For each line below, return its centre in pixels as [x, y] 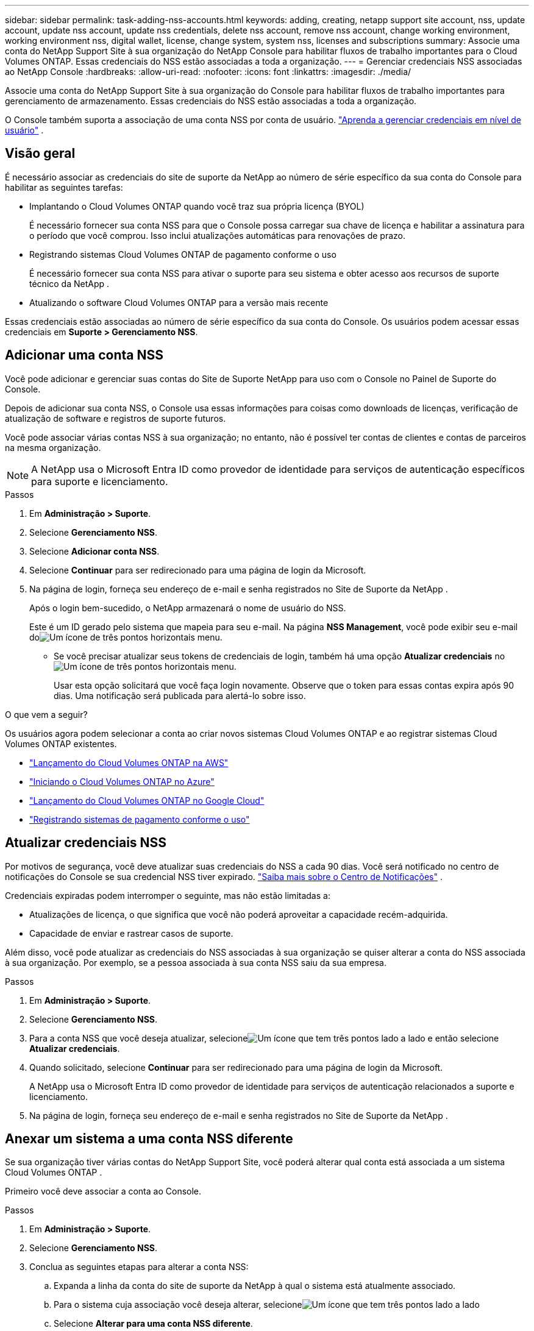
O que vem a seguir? [46, 714]
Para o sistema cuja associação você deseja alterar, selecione [178, 1305]
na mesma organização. [53, 447]
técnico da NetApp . [69, 283]
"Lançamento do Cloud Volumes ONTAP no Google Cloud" [147, 800]
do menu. [126, 637]
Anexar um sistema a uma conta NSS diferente [149, 1138]
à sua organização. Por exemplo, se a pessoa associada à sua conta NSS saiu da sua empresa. [196, 962]
